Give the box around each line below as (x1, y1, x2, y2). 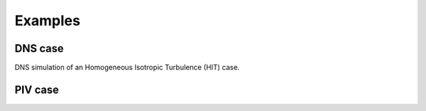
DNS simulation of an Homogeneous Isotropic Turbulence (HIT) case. (14, 63, 240, 72)
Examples (14, 12, 80, 29)
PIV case (14, 83, 59, 96)
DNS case (14, 42, 64, 55)
